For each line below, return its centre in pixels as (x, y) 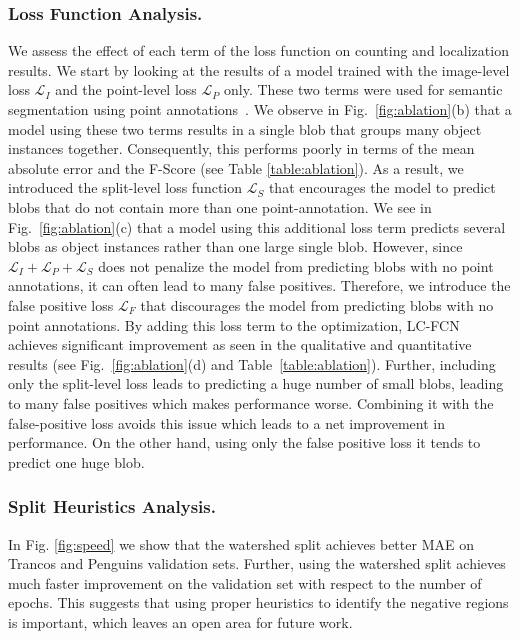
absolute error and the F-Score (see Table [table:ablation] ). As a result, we (236, 167)
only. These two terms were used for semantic (363, 89)
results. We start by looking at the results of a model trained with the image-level (259, 69)
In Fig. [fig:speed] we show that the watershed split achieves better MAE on (241, 543)
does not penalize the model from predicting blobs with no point (296, 265)
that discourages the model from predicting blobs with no (317, 304)
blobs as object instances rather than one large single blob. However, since (235, 246)
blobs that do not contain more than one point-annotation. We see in (220, 206)
